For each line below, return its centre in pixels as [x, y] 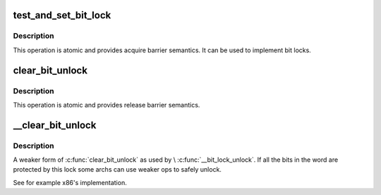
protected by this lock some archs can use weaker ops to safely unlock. [117, 170]
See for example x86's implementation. [70, 182]
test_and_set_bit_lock [62, 15]
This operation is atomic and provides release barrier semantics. [107, 105]
